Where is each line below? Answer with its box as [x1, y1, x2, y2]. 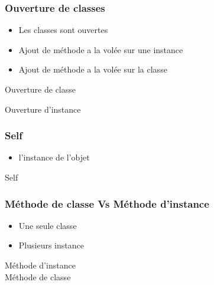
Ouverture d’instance [5, 103, 81, 115]
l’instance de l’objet [18, 151, 90, 163]
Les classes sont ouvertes [18, 24, 108, 36]
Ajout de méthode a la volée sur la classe [18, 63, 167, 76]
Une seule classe [18, 219, 77, 231]
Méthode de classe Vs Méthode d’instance [5, 196, 209, 211]
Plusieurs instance [18, 239, 84, 251]
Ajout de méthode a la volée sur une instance [18, 43, 183, 55]
